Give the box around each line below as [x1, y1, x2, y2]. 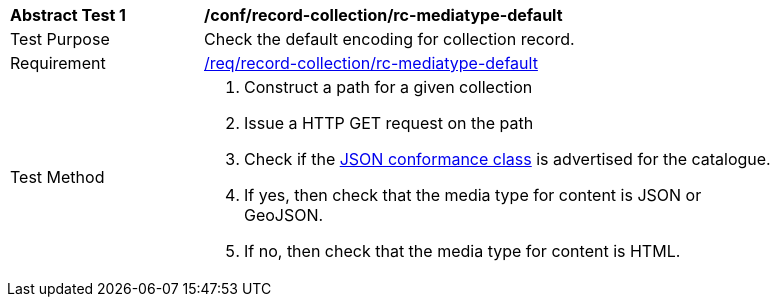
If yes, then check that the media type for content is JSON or [244, 185, 702, 205]
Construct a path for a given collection [244, 77, 533, 97]
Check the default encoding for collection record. [204, 29, 575, 49]
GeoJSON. [244, 205, 324, 225]
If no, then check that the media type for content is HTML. [244, 241, 681, 261]
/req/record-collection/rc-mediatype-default [204, 53, 538, 73]
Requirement [10, 53, 106, 73]
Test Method [10, 167, 105, 187]
